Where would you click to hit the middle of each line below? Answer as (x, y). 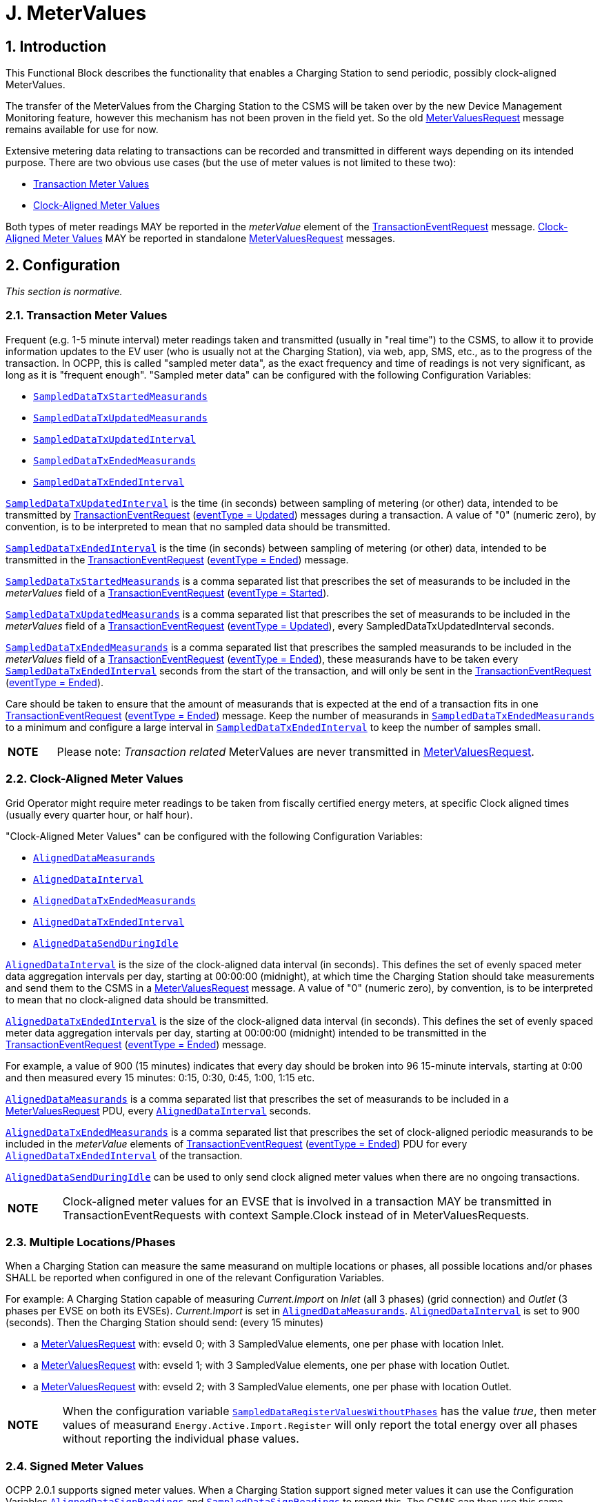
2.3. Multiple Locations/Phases (91, 1242)
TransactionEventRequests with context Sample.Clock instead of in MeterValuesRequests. (296, 1215)
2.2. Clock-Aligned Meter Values (94, 779)
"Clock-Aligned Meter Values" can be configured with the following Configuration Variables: (214, 836)
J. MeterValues (76, 13)
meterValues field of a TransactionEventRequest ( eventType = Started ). (168, 592)
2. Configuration (63, 265)
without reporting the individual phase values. (181, 1439)
